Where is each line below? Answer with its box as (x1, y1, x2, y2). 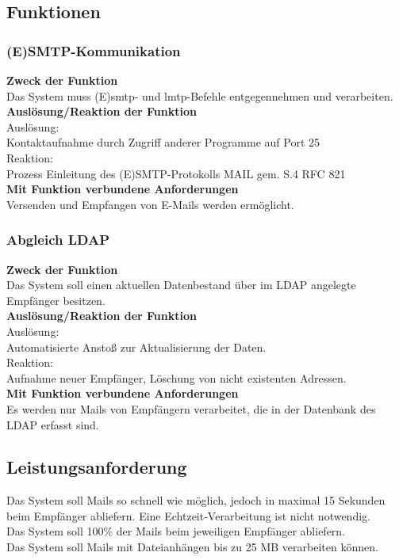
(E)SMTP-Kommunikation (6, 40, 181, 60)
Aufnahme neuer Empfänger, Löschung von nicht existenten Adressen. (6, 369, 347, 386)
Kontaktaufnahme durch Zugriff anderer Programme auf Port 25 (6, 134, 320, 150)
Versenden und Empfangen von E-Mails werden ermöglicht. (6, 196, 294, 212)
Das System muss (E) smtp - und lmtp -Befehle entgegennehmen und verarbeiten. (6, 87, 393, 104)
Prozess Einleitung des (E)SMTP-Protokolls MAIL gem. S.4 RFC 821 (6, 165, 346, 181)
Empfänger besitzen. (6, 291, 106, 308)
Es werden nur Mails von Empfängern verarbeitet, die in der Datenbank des (6, 400, 376, 417)
